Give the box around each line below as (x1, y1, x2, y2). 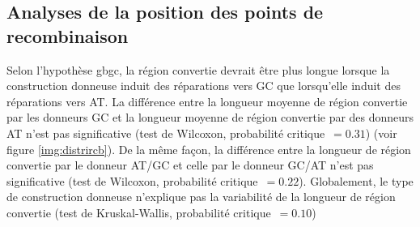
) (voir (365, 124, 397, 141)
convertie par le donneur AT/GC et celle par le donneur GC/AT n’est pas (6, 156, 374, 173)
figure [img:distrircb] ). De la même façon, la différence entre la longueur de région (6, 140, 411, 157)
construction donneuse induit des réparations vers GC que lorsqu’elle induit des (6, 77, 401, 94)
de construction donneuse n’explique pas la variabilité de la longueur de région (6, 188, 396, 205)
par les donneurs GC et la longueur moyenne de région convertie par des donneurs (6, 109, 414, 126)
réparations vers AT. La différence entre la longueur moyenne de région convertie (6, 92, 408, 109)
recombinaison (6, 23, 129, 48)
